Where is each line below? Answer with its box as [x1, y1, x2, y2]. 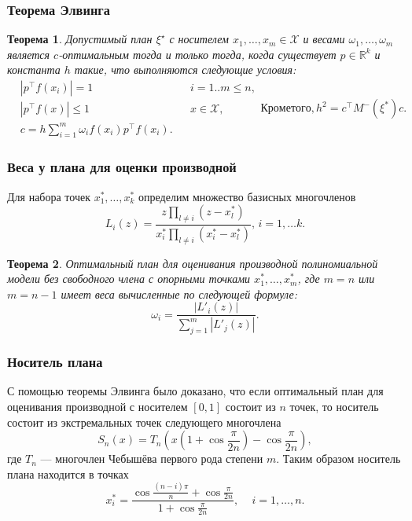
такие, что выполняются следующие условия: [74, 61, 296, 78]
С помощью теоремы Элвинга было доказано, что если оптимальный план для [7, 383, 384, 399]
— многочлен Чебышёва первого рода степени [40, 450, 263, 467]
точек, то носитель [289, 398, 379, 414]
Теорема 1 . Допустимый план [7, 31, 153, 47]
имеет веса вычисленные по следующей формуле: [61, 285, 297, 302]
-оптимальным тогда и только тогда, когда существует [58, 46, 337, 62]
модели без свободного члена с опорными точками [7, 270, 251, 287]
